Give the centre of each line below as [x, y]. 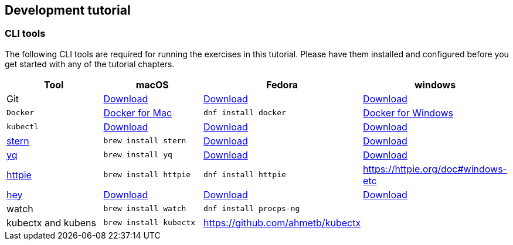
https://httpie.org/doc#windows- [435, 169]
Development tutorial [68, 10]
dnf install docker [244, 113]
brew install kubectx [150, 223]
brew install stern [145, 141]
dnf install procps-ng [252, 209]
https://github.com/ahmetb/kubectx [282, 222]
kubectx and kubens [51, 222]
